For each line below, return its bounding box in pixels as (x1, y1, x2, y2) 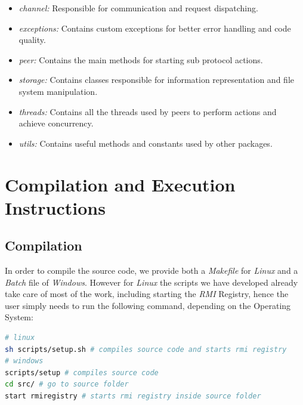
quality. (18, 33, 46, 46)
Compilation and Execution (5, 172, 236, 196)
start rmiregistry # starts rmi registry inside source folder (5, 392, 261, 401)
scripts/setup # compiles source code (5, 368, 159, 377)
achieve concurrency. (18, 117, 94, 129)
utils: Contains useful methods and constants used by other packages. (18, 137, 273, 149)
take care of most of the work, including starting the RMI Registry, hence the (5, 287, 289, 300)
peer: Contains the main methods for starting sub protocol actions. (18, 53, 263, 66)
